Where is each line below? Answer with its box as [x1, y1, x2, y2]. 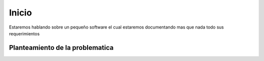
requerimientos [9, 30, 40, 36]
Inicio [9, 7, 32, 18]
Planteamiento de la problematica [9, 44, 114, 52]
